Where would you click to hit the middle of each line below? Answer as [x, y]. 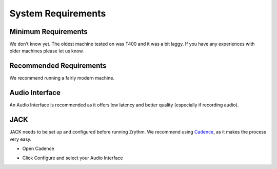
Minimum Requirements [49, 32]
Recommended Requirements [58, 66]
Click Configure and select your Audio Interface [73, 158]
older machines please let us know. [47, 51]
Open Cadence [38, 148]
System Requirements [58, 13]
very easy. [21, 139]
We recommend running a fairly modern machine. [62, 78]
